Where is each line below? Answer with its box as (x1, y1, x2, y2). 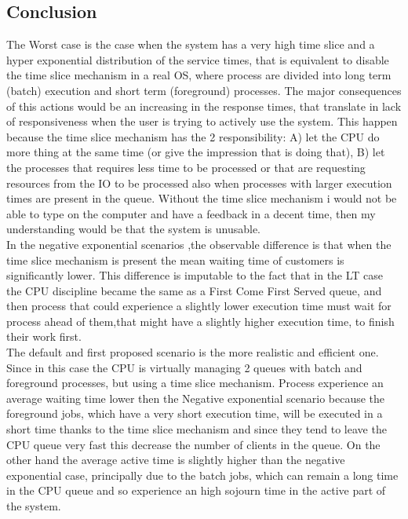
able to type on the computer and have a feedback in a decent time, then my (6, 205, 376, 221)
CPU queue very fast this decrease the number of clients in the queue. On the (6, 436, 381, 452)
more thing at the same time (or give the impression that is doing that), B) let (6, 144, 385, 160)
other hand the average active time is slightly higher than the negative (6, 451, 345, 468)
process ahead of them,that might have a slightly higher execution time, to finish (6, 312, 395, 329)
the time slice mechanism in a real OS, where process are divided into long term (6, 67, 392, 83)
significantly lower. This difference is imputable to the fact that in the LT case (6, 267, 384, 283)
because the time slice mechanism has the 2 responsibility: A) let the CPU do (6, 128, 380, 144)
